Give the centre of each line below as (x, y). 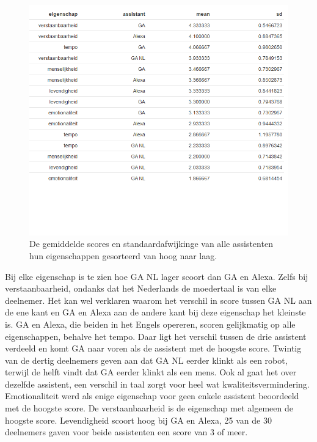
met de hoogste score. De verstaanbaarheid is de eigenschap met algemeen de (149, 408)
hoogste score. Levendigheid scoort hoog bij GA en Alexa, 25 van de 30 (138, 420)
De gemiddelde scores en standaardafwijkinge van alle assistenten (151, 244)
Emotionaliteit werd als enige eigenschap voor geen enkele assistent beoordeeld (152, 396)
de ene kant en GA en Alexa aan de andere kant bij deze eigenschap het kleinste (155, 312)
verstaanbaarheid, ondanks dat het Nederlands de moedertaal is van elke (141, 288)
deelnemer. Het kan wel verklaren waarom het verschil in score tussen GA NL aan (158, 300)
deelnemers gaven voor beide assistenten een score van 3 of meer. (126, 432)
